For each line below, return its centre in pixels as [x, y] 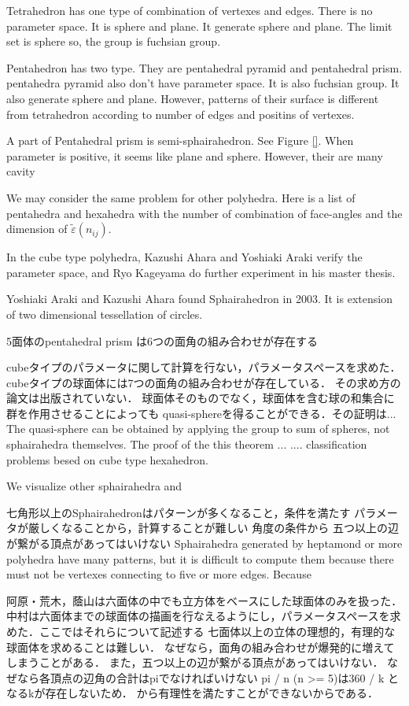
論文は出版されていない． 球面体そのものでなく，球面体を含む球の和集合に [201, 398]
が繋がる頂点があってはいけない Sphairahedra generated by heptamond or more [204, 543]
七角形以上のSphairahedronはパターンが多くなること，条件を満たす [179, 512]
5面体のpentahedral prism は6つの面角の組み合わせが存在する [162, 340]
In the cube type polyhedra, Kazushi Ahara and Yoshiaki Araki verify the [184, 257]
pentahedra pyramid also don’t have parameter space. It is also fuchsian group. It [203, 83]
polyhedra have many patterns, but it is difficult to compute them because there [200, 558]
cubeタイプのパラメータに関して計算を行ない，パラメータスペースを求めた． [204, 367]
